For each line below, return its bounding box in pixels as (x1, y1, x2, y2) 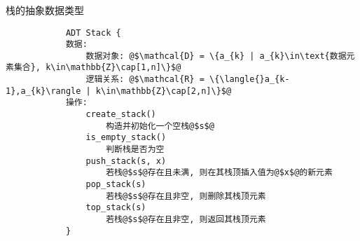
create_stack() (85, 109, 156, 120)
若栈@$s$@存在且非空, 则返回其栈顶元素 (106, 214, 266, 225)
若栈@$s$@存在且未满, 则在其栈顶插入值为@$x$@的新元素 (106, 167, 333, 178)
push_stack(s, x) (85, 156, 167, 166)
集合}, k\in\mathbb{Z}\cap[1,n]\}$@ (13, 62, 181, 73)
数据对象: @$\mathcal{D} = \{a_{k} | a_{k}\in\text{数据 (85, 50, 347, 61)
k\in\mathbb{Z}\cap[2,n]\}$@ (95, 85, 232, 96)
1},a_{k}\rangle (6, 85, 81, 96)
